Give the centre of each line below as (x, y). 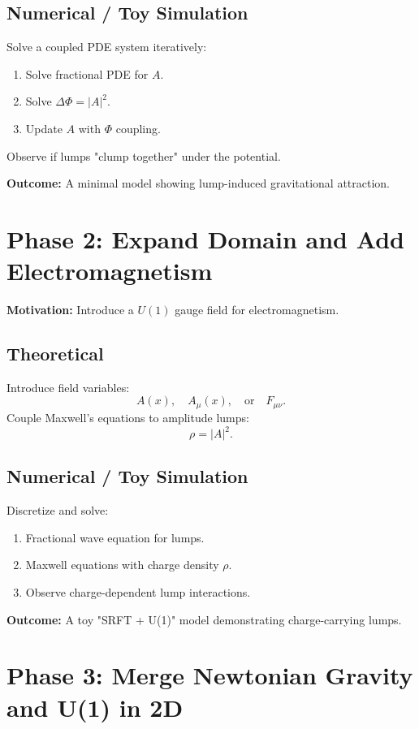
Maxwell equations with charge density (122, 565)
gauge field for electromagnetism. (257, 310)
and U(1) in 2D (95, 707)
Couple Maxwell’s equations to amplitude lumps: (128, 417)
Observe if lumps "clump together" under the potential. (144, 155)
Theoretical (55, 354)
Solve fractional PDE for (87, 73)
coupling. (138, 128)
